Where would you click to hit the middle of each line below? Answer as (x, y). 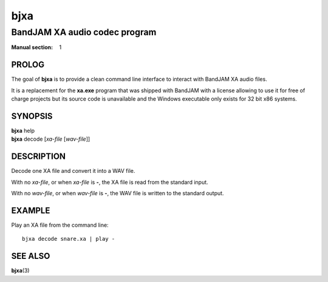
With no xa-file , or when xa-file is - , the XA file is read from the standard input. (110, 182)
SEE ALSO (31, 256)
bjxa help (23, 130)
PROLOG (28, 65)
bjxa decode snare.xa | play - (69, 239)
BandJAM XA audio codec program (84, 32)
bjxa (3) (20, 270)
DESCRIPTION (39, 157)
